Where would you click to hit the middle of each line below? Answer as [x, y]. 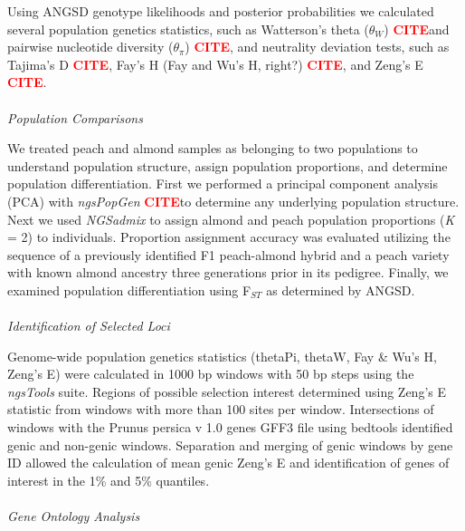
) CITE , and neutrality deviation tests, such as [317, 47]
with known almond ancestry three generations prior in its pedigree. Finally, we [228, 272]
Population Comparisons [75, 117]
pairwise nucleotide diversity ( [90, 47]
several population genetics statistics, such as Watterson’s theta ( [188, 29]
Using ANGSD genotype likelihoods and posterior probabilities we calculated [221, 11]
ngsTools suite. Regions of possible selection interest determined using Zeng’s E [227, 391]
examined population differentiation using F [129, 290]
